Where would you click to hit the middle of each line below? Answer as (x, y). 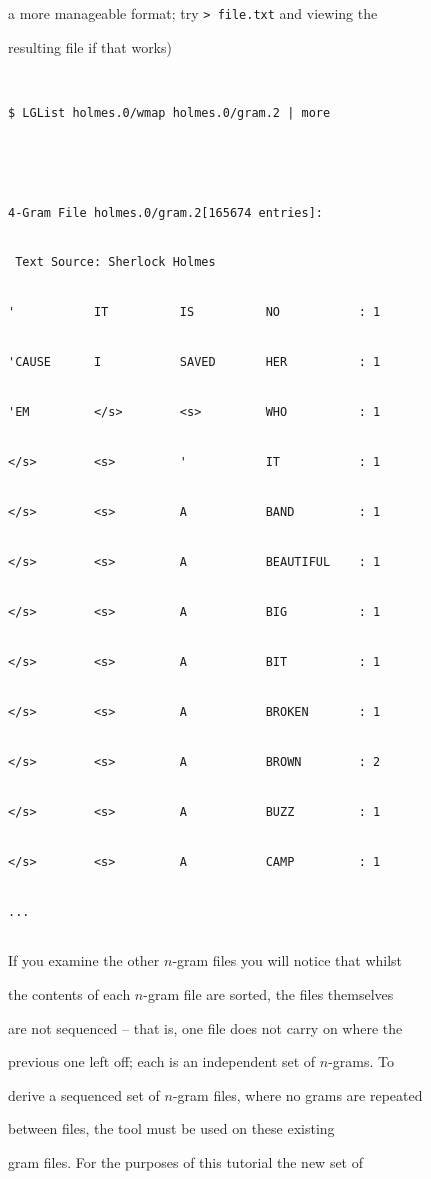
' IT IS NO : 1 (194, 312)
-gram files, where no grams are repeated (297, 1094)
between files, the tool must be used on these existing (171, 1128)
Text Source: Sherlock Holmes (115, 262)
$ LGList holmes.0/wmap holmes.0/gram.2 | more (169, 112)
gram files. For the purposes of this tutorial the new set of (186, 1161)
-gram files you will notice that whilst (287, 960)
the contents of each (69, 993)
